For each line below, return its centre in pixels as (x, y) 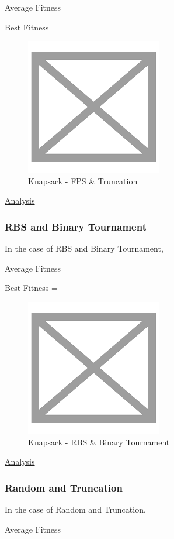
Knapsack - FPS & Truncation (83, 181)
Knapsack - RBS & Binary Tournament (99, 442)
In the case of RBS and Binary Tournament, (84, 248)
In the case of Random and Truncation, (75, 509)
